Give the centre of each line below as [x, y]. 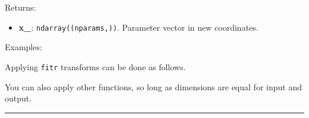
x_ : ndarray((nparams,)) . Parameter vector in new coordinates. [138, 27]
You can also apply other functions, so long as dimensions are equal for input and [153, 86]
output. [18, 98]
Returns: [21, 7]
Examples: [23, 47]
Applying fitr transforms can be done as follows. [95, 66]
